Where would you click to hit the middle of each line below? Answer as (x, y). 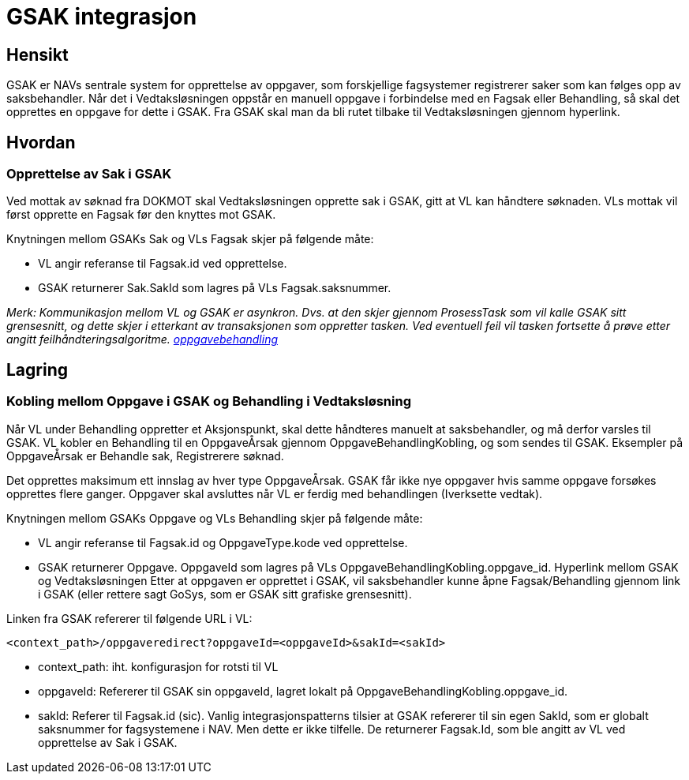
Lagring (37, 369)
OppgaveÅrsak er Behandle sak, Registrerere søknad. (145, 456)
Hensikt (37, 54)
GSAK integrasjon (102, 17)
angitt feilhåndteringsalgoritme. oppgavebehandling (142, 339)
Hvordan (41, 142)
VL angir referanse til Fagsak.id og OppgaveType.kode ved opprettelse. (223, 542)
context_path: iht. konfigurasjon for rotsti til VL (158, 666)
